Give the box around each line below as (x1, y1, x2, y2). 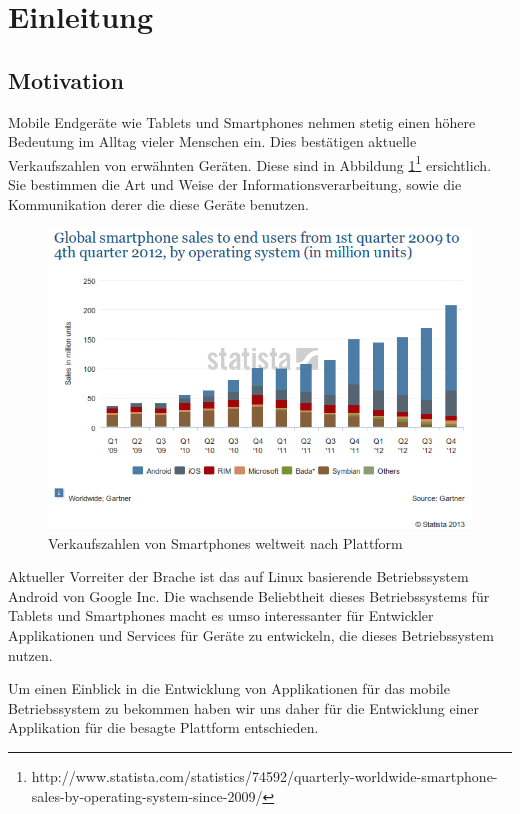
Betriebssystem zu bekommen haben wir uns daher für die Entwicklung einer (8, 697, 480, 718)
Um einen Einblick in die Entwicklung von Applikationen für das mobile (8, 678, 450, 699)
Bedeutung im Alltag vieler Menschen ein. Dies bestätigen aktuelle (8, 131, 417, 152)
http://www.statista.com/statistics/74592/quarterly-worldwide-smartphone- (31, 766, 498, 786)
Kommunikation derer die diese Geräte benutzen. (8, 193, 309, 214)
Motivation (8, 64, 124, 95)
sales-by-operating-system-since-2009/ (31, 785, 263, 806)
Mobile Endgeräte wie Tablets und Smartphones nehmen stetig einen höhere (8, 111, 476, 132)
